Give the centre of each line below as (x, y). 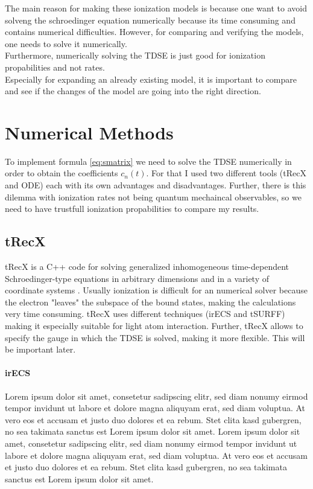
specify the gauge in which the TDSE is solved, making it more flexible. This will (155, 337)
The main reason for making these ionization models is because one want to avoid (156, 8)
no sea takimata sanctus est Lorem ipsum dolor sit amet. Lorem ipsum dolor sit (153, 431)
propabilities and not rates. (55, 67)
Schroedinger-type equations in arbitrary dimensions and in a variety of (137, 278)
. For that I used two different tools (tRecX (226, 173)
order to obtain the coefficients (62, 173)
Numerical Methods (89, 132)
